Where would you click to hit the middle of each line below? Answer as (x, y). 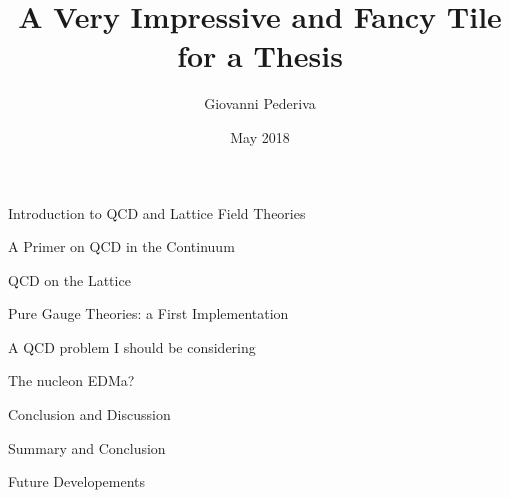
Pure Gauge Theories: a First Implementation (148, 313)
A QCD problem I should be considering (132, 346)
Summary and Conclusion (87, 447)
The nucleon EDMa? (71, 380)
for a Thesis (260, 55)
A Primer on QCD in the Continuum (121, 246)
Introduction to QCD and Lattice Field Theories (157, 212)
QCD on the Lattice (69, 279)
